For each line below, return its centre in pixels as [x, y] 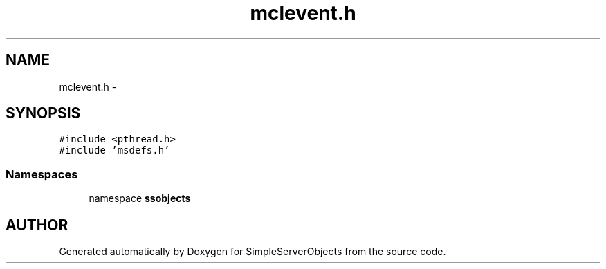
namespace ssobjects [140, 198]
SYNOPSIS [43, 113]
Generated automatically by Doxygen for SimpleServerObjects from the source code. [252, 252]
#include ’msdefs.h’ [114, 150]
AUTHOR [37, 225]
